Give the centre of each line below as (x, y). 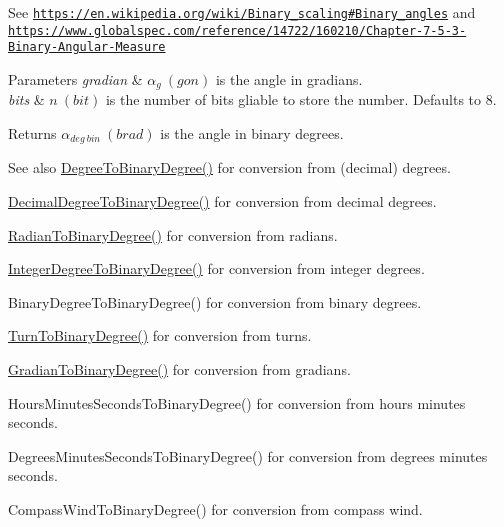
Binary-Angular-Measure (87, 47)
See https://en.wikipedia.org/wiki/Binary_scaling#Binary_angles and (242, 12)
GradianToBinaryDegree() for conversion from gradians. (179, 369)
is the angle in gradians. (289, 78)
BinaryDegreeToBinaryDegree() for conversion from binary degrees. (215, 301)
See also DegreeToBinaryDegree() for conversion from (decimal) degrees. (229, 167)
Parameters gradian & (75, 78)
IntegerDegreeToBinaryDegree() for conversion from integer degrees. (216, 268)
